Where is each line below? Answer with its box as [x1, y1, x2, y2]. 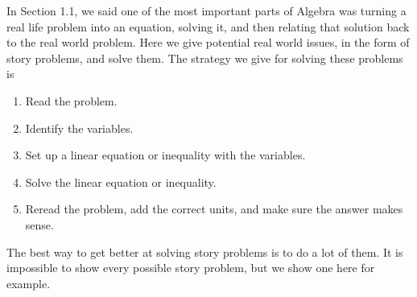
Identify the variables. [25, 119, 134, 136]
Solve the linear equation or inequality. [25, 173, 217, 190]
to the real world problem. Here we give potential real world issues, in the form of [6, 34, 410, 51]
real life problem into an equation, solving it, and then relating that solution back [6, 18, 410, 35]
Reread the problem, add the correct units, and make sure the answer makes [25, 200, 403, 217]
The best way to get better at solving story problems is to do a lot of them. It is [6, 243, 403, 260]
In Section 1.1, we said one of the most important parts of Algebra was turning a [6, 2, 407, 19]
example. [6, 274, 51, 291]
